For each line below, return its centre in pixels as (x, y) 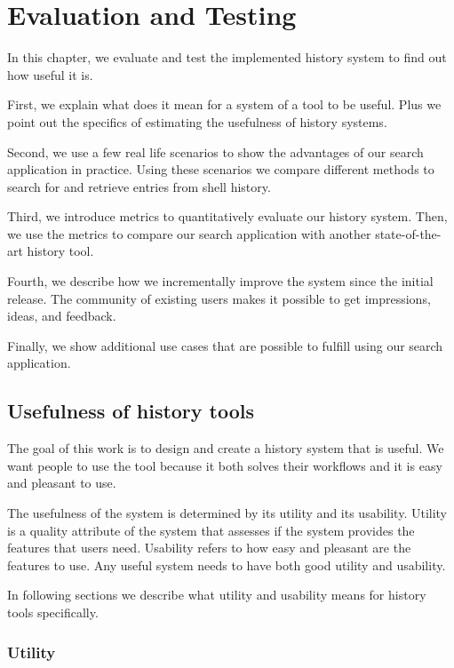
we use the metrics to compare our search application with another (189, 233)
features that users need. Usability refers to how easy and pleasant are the (209, 548)
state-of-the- (408, 233)
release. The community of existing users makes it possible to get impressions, (219, 298)
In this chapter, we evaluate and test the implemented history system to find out (227, 57)
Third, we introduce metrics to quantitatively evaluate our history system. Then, (227, 216)
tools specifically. (53, 612)
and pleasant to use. (62, 483)
